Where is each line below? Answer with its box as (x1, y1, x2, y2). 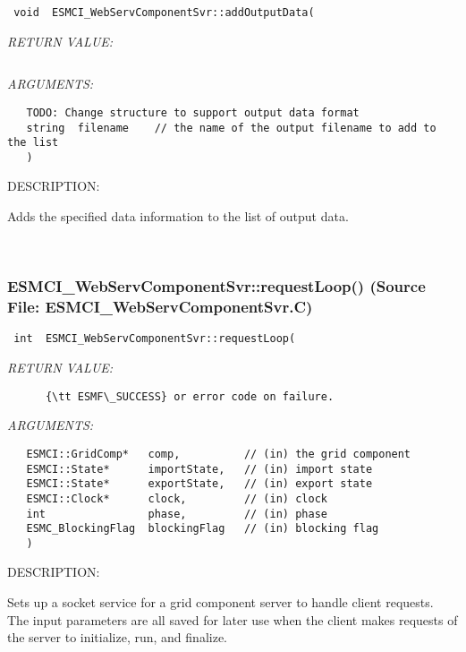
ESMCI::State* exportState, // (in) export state (26, 477, 373, 491)
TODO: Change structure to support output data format (26, 106, 360, 119)
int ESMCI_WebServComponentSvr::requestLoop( (13, 332, 296, 346)
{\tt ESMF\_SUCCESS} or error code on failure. (45, 390, 335, 403)
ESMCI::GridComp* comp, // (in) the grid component (26, 447, 411, 460)
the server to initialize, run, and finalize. (7, 628, 227, 647)
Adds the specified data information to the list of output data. (7, 207, 349, 226)
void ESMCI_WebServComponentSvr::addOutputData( (13, 6, 315, 19)
